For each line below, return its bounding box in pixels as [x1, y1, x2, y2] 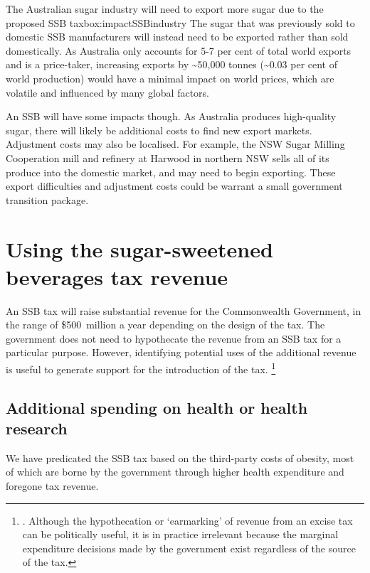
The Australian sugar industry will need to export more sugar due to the [6, 1, 324, 16]
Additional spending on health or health [6, 396, 308, 418]
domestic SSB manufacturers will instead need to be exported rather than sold [6, 29, 349, 44]
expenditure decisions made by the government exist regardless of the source [22, 540, 356, 555]
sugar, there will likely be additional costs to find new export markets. [6, 122, 312, 137]
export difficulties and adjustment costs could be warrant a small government [6, 178, 343, 193]
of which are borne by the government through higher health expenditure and [6, 464, 344, 479]
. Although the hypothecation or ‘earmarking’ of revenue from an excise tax [22, 513, 353, 528]
